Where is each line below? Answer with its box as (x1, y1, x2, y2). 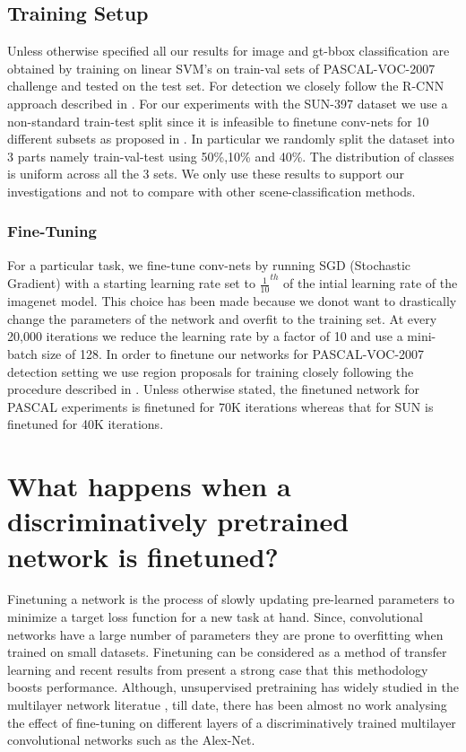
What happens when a (7, 468, 291, 504)
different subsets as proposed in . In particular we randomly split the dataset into (7, 129, 454, 148)
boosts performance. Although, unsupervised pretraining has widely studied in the (7, 678, 459, 696)
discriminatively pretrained (7, 503, 349, 539)
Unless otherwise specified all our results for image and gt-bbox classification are (7, 41, 450, 60)
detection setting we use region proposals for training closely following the (7, 362, 414, 380)
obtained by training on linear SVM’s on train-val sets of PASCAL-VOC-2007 (7, 58, 436, 77)
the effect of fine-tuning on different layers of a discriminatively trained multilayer (7, 713, 456, 731)
